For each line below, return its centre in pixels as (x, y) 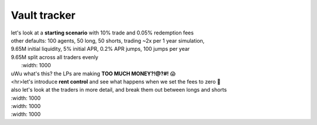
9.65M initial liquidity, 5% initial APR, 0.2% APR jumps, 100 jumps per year (100, 49)
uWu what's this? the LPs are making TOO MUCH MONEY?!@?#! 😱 (93, 74)
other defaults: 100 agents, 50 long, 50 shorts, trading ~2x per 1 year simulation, (108, 40)
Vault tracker (43, 15)
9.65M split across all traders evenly (55, 57)
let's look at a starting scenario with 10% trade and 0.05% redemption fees (102, 33)
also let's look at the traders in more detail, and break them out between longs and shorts (119, 90)
